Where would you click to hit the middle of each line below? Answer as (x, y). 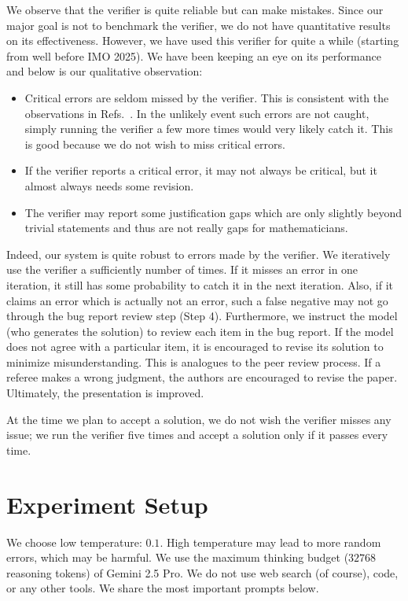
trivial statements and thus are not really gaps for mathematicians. (186, 228)
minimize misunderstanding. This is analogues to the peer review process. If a (194, 361)
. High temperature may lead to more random (270, 542)
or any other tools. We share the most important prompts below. (163, 588)
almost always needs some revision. (109, 185)
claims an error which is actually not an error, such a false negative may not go (197, 300)
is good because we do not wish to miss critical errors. (155, 144)
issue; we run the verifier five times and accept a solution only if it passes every (197, 435)
